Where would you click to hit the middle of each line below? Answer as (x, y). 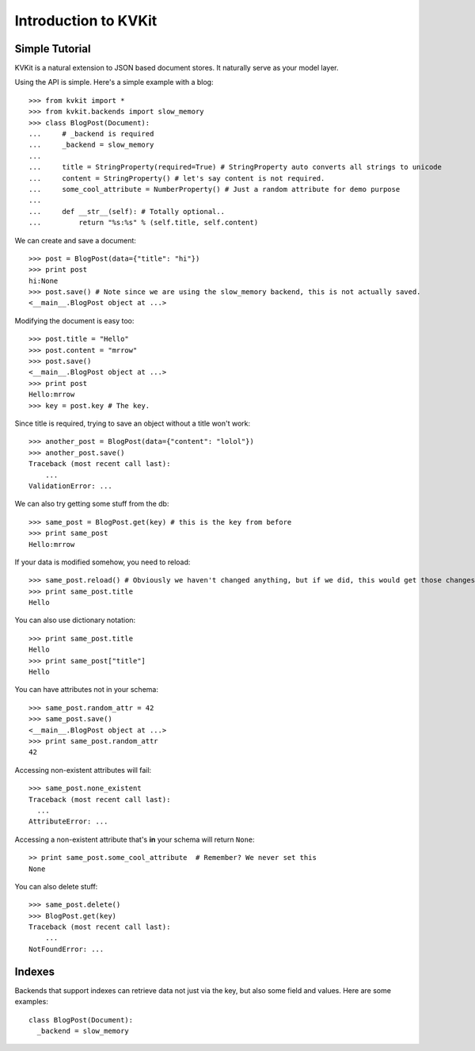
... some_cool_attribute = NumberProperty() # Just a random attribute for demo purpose (215, 189)
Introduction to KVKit (86, 21)
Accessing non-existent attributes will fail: (83, 770)
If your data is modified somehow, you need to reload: (103, 562)
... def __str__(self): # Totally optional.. (127, 211)
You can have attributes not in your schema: (86, 690)
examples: (32, 1002)
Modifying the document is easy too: (74, 320)
